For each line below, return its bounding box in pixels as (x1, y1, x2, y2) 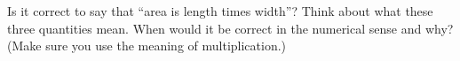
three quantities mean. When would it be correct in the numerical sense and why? (7, 19, 454, 37)
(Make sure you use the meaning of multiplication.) (7, 36, 287, 55)
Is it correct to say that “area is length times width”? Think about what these (7, 2, 433, 19)
